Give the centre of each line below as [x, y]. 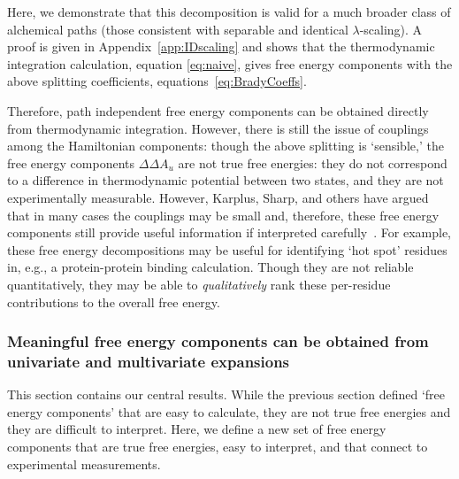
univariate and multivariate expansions [149, 361]
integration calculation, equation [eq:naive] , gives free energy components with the [230, 63]
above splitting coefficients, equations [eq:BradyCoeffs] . [157, 81]
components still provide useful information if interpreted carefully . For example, [229, 232]
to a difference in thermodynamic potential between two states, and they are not [226, 180]
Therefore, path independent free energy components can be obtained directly [218, 110]
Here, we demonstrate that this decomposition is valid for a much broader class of [229, 12]
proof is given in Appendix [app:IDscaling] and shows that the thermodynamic [221, 46]
